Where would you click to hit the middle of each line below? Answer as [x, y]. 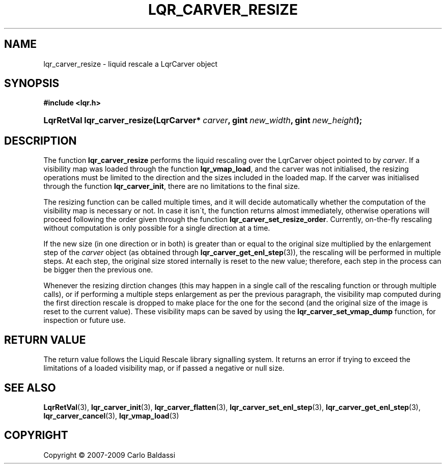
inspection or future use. [85, 320]
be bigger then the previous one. [98, 270]
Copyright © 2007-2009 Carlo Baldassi [109, 455]
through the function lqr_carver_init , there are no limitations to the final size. [172, 186]
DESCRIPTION [40, 141]
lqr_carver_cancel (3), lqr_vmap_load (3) [111, 416]
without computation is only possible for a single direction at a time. [157, 228]
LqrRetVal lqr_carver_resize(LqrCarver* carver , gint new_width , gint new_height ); [203, 120]
